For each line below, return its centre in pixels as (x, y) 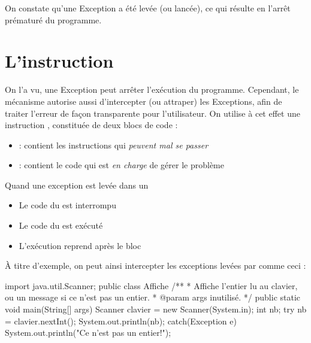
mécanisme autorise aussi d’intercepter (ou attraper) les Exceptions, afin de (144, 101)
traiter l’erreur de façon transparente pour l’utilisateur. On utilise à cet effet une (153, 113)
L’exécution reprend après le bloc (80, 245)
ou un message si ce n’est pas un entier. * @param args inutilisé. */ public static (153, 297)
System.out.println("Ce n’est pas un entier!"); (88, 333)
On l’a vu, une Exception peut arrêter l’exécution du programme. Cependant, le (152, 89)
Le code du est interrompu (67, 205)
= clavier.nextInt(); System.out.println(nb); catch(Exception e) (121, 321)
